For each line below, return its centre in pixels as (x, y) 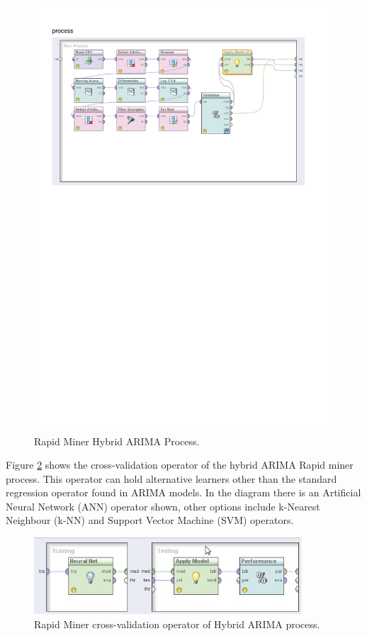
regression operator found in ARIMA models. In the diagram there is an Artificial (183, 492)
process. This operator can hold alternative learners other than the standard (171, 478)
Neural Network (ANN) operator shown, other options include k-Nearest (163, 506)
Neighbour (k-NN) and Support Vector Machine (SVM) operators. (150, 520)
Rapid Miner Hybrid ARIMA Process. (117, 441)
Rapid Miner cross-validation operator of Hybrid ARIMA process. (177, 624)
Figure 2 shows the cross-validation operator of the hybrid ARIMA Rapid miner (180, 465)
